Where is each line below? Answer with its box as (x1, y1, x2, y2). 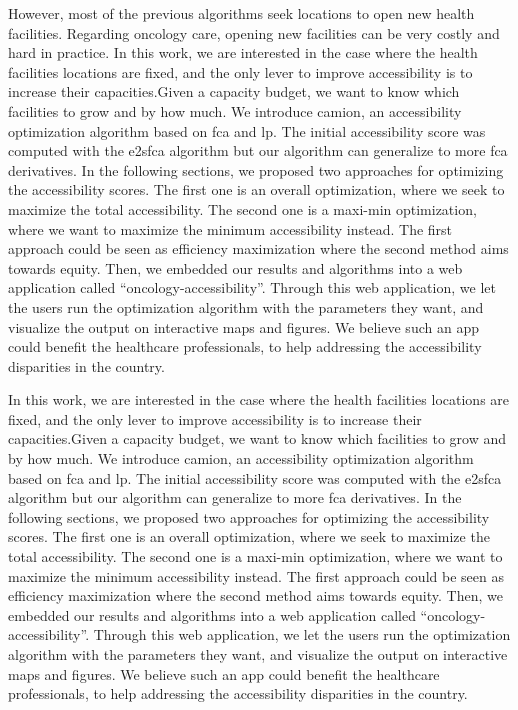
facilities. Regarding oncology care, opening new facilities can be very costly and (8, 22, 500, 43)
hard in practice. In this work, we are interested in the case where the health (8, 42, 478, 63)
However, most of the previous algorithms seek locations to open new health (8, 3, 475, 23)
